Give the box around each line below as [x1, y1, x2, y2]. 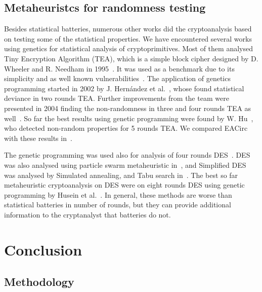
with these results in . [4, 132, 72, 143]
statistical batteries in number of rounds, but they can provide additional [4, 199, 231, 210]
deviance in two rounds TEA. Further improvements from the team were [4, 93, 229, 103]
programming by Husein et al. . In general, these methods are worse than [4, 189, 232, 200]
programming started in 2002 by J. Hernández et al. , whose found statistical [4, 83, 244, 93]
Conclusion [4, 239, 82, 260]
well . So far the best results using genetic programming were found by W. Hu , [4, 113, 253, 123]
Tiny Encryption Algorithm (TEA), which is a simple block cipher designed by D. [4, 53, 258, 63]
